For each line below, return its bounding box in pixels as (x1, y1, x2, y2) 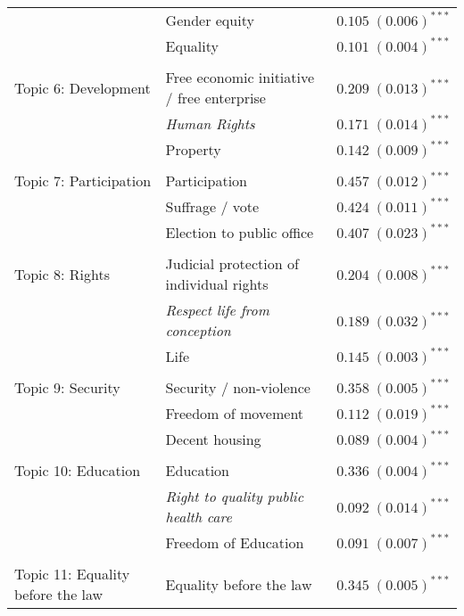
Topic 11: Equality (14, 563, 130, 584)
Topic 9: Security (14, 377, 120, 398)
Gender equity (165, 10, 254, 30)
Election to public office (165, 222, 314, 242)
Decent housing (165, 429, 261, 449)
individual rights (165, 274, 269, 294)
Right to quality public (165, 486, 304, 506)
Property (165, 139, 221, 160)
